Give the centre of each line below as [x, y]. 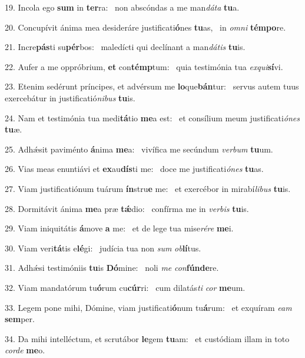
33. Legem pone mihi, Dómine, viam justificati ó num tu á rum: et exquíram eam [148, 307]
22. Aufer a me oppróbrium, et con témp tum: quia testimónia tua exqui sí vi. [144, 66]
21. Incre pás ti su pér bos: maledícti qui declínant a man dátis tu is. [125, 47]
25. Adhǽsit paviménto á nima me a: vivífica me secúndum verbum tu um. [139, 149]
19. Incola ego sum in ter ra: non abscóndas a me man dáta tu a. [122, 7]
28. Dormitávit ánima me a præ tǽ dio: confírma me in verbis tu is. [127, 208]
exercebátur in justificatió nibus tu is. [70, 97]
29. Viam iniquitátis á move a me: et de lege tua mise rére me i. [119, 228]
